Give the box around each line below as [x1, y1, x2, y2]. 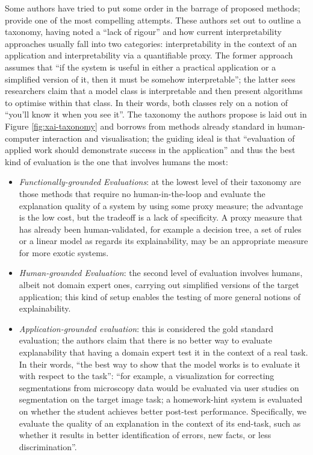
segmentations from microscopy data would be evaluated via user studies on [19, 381, 299, 394]
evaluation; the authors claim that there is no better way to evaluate [19, 334, 273, 347]
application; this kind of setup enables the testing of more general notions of [19, 290, 300, 303]
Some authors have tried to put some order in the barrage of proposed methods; [5, 2, 300, 14]
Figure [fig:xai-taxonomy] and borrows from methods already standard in [5, 119, 274, 132]
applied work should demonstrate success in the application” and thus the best [5, 143, 296, 156]
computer [5, 131, 40, 144]
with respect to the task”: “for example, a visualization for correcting [19, 369, 274, 382]
